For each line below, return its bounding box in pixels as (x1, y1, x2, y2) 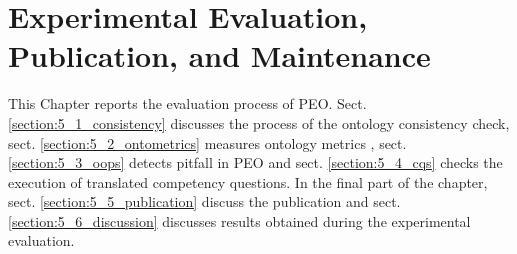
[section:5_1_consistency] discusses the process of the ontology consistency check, (8, 112, 510, 133)
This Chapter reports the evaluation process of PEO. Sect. (8, 93, 367, 114)
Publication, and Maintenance (8, 35, 431, 76)
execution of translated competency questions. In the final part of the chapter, (8, 171, 488, 192)
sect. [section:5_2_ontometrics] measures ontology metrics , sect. (8, 132, 407, 153)
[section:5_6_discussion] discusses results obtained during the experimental (8, 210, 471, 231)
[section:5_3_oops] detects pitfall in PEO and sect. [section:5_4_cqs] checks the (8, 152, 503, 173)
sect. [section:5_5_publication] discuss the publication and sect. (8, 191, 401, 212)
